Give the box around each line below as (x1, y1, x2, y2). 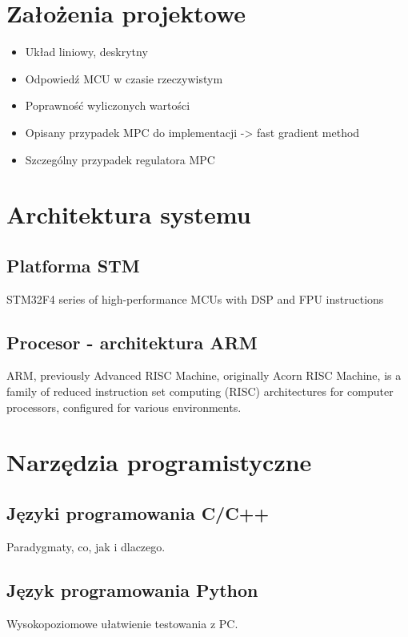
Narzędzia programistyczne (6, 445, 312, 478)
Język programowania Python (6, 577, 258, 602)
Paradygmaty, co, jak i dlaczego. (6, 538, 166, 554)
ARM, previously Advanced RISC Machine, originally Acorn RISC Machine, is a (6, 367, 402, 384)
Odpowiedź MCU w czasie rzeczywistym (25, 70, 223, 87)
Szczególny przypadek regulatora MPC (25, 151, 215, 167)
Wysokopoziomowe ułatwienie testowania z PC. (6, 615, 238, 631)
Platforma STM (6, 252, 140, 277)
